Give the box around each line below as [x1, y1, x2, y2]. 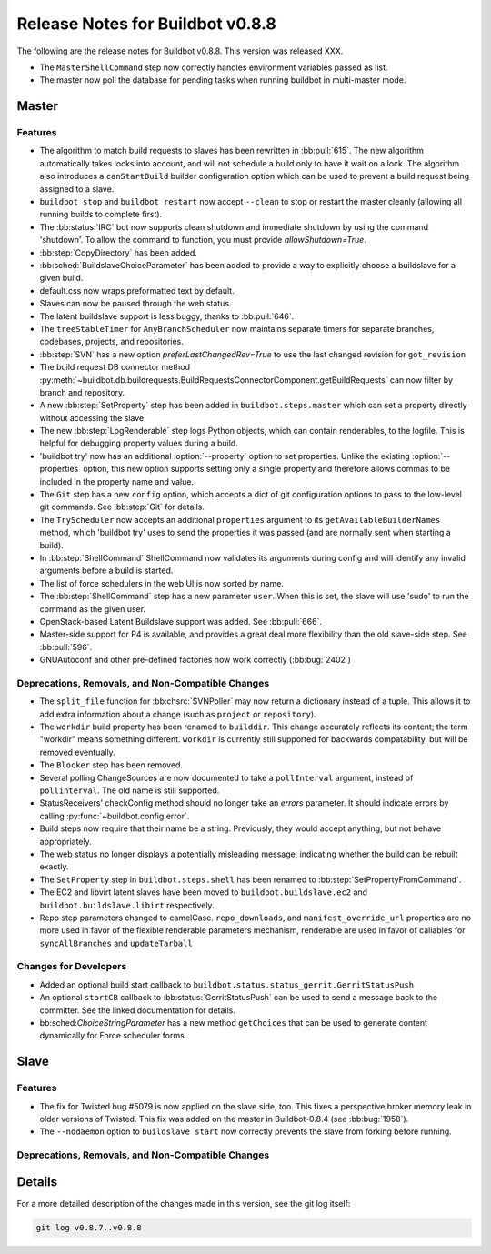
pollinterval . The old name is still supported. [39, 785, 220, 796]
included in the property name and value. [39, 476, 195, 487]
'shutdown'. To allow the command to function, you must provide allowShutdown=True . [39, 235, 367, 246]
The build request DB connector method [39, 362, 191, 373]
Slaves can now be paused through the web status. [39, 298, 232, 309]
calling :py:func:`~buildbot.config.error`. [39, 810, 190, 821]
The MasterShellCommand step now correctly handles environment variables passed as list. [39, 62, 388, 73]
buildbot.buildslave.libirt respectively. [39, 899, 215, 910]
